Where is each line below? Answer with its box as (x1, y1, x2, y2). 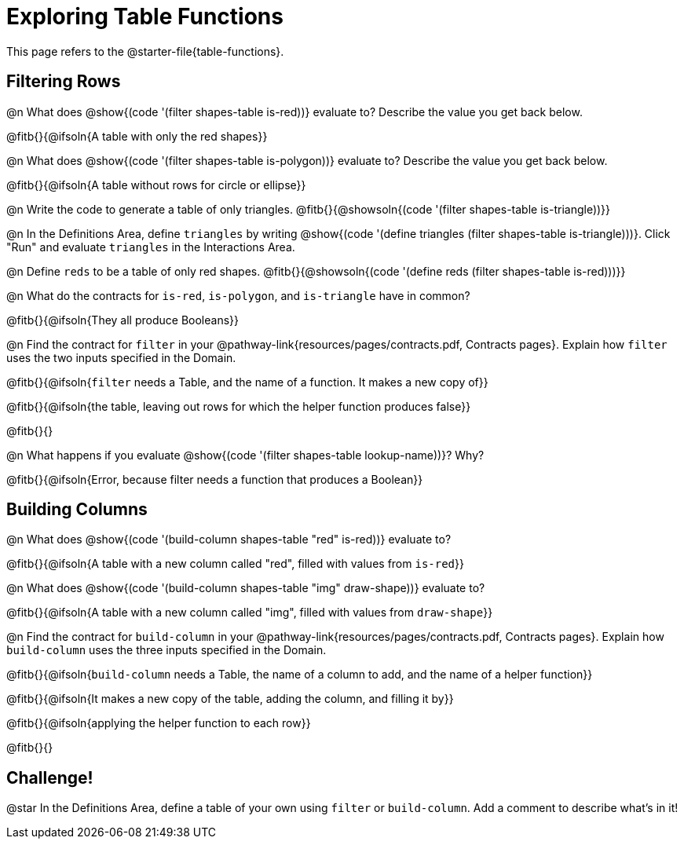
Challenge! (6, 767, 93, 788)
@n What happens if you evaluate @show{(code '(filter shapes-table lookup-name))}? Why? (6, 448, 485, 462)
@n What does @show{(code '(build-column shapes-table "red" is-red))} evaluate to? (6, 532, 452, 547)
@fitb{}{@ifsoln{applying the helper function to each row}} (6, 716, 311, 730)
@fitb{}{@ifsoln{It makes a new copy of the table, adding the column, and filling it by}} (6, 692, 454, 706)
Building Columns (6, 499, 148, 520)
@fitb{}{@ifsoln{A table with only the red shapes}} (6, 129, 268, 143)
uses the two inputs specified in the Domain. (6, 350, 236, 364)
